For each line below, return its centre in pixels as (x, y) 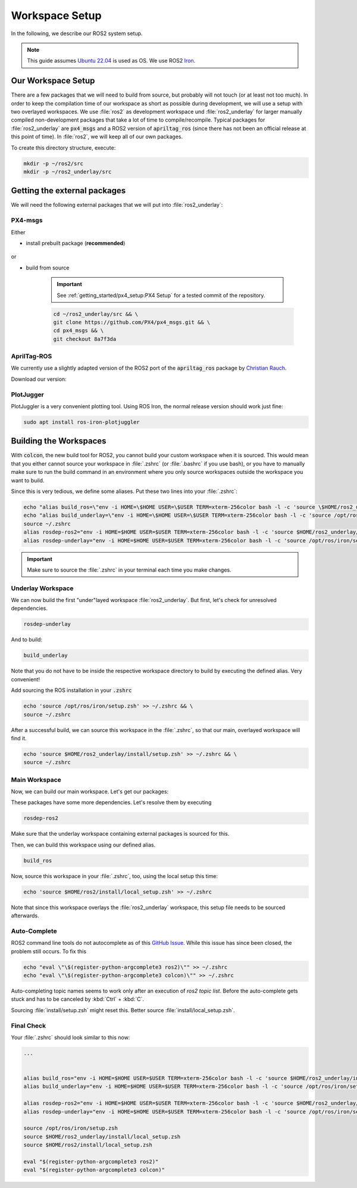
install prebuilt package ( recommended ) (76, 243)
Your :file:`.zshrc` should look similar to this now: (71, 1037)
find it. (19, 738)
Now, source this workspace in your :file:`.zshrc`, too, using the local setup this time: (115, 876)
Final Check (29, 1025)
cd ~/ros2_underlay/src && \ (96, 314)
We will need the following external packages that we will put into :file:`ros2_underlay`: (117, 205)
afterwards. (25, 916)
